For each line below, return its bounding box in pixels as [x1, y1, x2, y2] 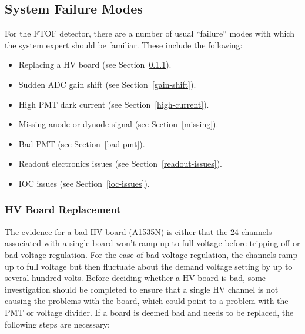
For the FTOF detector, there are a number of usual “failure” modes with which [5, 27, 294, 39]
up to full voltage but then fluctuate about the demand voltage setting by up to [5, 260, 293, 272]
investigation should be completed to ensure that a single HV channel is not [5, 283, 279, 295]
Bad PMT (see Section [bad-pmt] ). [18, 137, 145, 150]
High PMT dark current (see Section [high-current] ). [18, 98, 209, 110]
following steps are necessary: [5, 318, 110, 330]
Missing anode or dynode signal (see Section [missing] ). [18, 118, 219, 130]
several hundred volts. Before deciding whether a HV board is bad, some [5, 272, 266, 284]
